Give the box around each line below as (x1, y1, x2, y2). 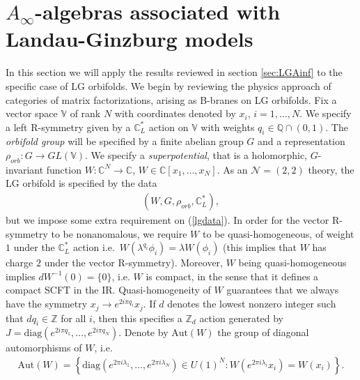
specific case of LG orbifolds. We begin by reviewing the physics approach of (6, 78, 331, 93)
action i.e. (72, 240, 115, 254)
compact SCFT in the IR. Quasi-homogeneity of (6, 282, 211, 297)
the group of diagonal (217, 325, 309, 340)
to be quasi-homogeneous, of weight (202, 226, 354, 241)
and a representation (258, 134, 345, 149)
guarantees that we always (226, 282, 339, 297)
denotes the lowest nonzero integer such (167, 296, 336, 311)
